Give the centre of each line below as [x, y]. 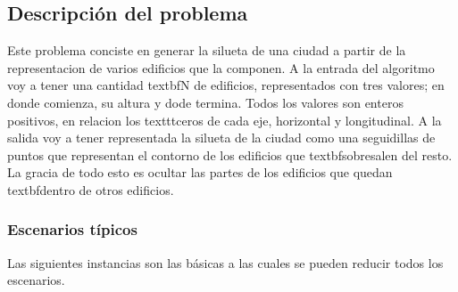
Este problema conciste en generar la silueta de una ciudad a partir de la [207, 50]
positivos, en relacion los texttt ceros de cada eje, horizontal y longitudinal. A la [225, 120]
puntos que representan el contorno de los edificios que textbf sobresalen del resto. [230, 154]
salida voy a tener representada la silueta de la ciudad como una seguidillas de [221, 138]
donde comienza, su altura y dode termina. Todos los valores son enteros [205, 102]
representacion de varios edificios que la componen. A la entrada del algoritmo [221, 67]
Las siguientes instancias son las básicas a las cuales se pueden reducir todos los [225, 262]
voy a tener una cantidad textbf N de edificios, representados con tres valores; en [226, 85]
